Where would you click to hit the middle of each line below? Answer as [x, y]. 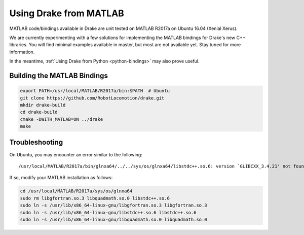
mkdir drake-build [43, 105]
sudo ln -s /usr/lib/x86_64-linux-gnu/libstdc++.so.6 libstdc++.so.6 [108, 212]
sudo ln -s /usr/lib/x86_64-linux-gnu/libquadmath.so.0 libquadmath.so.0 [113, 219]
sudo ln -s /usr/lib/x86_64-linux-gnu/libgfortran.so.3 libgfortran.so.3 [113, 205]
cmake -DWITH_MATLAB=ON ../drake [62, 119]
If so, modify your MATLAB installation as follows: [61, 178]
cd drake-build [39, 112]
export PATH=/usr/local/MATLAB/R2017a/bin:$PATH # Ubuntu [95, 91]
